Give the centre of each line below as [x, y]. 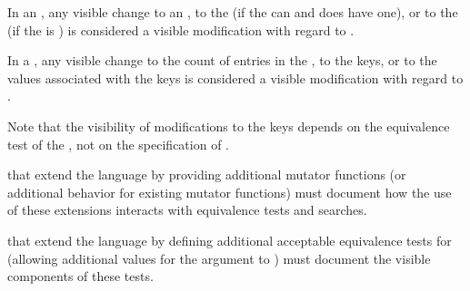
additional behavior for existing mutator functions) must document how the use [230, 192]
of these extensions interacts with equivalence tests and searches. [187, 210]
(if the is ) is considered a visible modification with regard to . [181, 29]
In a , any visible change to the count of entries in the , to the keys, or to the [222, 60]
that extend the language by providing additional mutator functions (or [207, 175]
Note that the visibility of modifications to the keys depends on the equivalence [229, 126]
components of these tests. [80, 276]
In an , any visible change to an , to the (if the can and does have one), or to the [233, 12]
